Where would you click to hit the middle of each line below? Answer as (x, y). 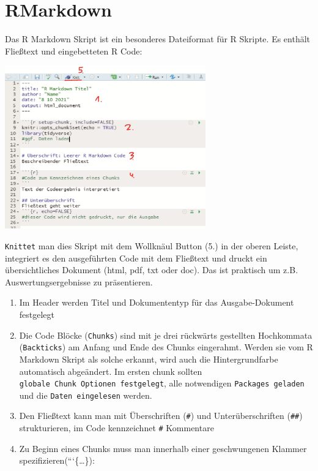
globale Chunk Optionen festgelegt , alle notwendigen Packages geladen (162, 383)
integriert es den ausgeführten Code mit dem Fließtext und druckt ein (136, 258)
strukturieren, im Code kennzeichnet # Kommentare (116, 428)
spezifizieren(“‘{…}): (57, 460)
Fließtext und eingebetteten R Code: (74, 51)
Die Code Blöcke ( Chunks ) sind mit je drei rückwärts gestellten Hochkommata (166, 335)
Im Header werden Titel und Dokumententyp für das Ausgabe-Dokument (157, 302)
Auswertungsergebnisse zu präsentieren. (79, 281)
